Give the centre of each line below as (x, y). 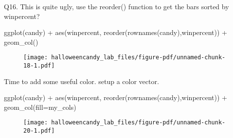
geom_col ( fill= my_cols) (40, 107)
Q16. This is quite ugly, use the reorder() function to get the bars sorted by (116, 6)
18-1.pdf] (39, 66)
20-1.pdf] (39, 131)
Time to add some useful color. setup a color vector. (81, 81)
